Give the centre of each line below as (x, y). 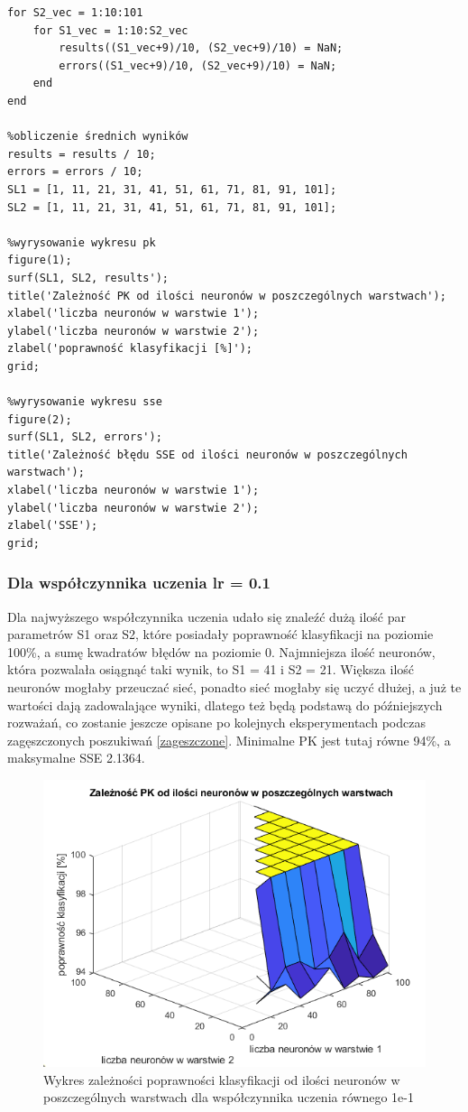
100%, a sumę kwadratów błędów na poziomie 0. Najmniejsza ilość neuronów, (221, 651)
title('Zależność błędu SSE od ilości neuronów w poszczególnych (207, 454)
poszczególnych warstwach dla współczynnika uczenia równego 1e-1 (229, 1097)
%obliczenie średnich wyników (98, 137)
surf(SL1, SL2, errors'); (85, 437)
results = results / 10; (82, 154)
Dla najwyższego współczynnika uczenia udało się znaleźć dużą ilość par (206, 616)
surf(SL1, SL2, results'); (88, 278)
